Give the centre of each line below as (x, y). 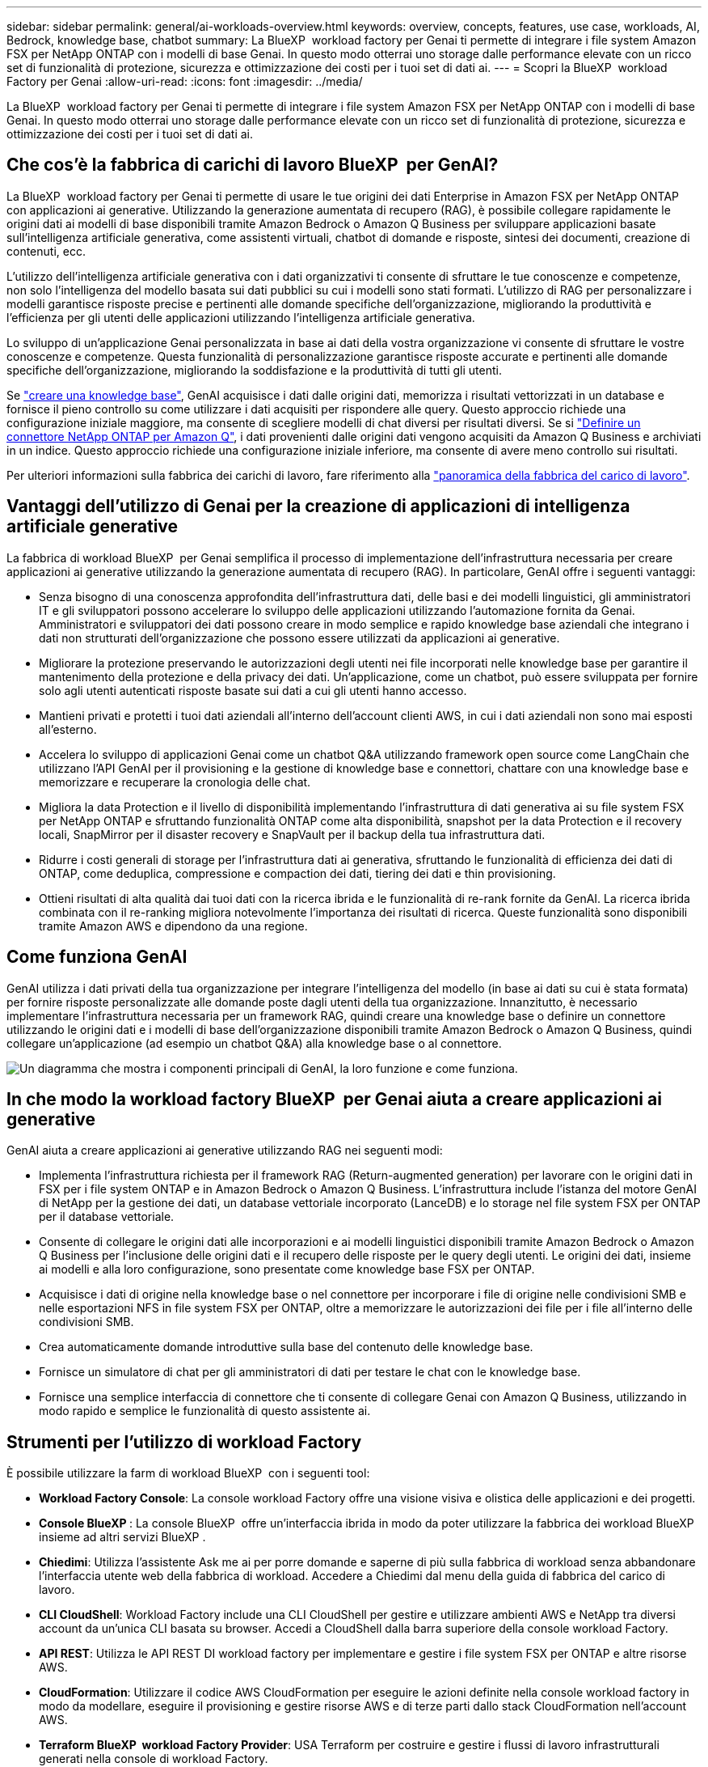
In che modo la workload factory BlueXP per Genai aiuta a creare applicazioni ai (334, 1099)
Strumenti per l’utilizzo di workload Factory (184, 1442)
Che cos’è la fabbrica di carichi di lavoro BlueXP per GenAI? (253, 165)
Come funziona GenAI (97, 957)
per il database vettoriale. (107, 1217)
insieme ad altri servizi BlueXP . (122, 1537)
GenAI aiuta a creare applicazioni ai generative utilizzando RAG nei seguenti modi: (225, 1150)
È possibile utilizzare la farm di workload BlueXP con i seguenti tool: (188, 1473)
